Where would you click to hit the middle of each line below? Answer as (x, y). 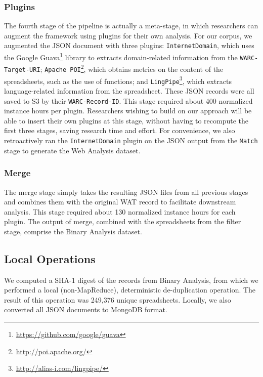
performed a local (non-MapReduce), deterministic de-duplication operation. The (130, 290)
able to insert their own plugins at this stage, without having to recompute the (126, 120)
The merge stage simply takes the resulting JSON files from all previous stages (126, 192)
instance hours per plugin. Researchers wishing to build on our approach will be (128, 111)
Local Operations (50, 258)
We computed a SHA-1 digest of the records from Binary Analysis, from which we (131, 280)
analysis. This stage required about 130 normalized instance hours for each (120, 211)
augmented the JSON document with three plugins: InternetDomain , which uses (129, 45)
